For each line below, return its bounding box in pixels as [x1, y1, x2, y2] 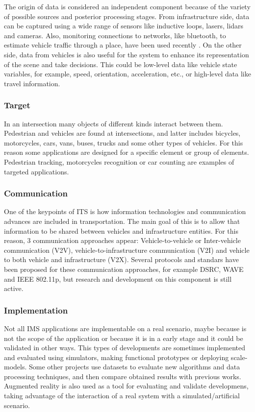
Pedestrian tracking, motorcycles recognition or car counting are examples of [4, 156, 234, 167]
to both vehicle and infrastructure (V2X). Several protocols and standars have [4, 254, 239, 265]
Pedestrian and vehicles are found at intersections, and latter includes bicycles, [4, 128, 241, 138]
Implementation [4, 304, 68, 316]
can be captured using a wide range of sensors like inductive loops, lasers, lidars [4, 21, 244, 31]
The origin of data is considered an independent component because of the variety [4, 1, 251, 11]
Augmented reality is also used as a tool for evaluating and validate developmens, [4, 381, 249, 391]
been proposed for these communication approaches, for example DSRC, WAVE [4, 264, 244, 274]
